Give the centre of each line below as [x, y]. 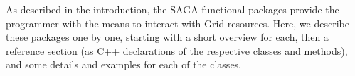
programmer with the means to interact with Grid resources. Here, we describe [177, 23]
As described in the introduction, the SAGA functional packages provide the [173, 9]
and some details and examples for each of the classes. [124, 64]
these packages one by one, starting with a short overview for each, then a [167, 37]
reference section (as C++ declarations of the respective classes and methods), [177, 50]
